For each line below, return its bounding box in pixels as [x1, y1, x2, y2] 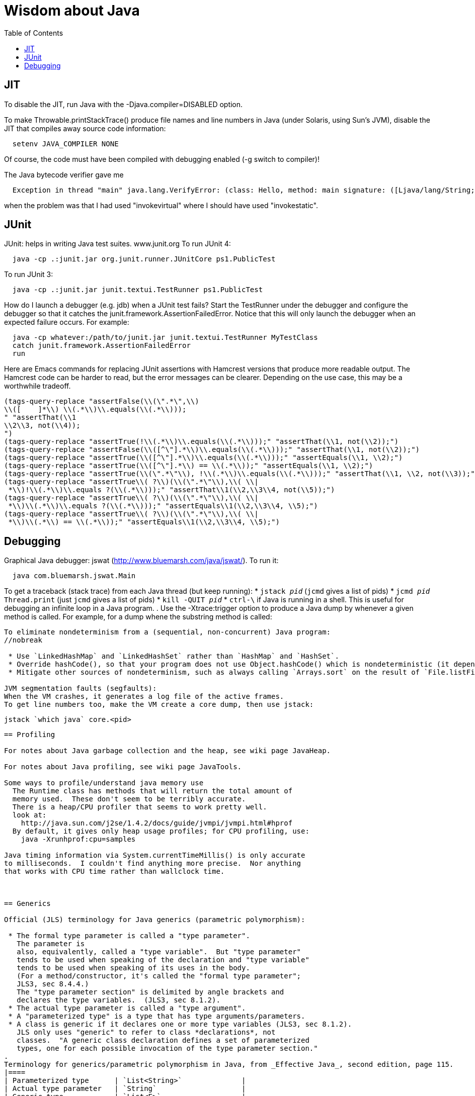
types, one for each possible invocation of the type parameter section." [17, 1044, 318, 1053]
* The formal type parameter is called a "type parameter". [8, 932, 250, 940]
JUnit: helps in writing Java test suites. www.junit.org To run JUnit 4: [4, 239, 231, 248]
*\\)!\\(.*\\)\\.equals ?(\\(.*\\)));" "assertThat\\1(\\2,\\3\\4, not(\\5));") [8, 486, 335, 494]
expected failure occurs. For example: [4, 318, 129, 327]
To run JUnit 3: [4, 270, 53, 279]
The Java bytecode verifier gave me [4, 170, 124, 179]
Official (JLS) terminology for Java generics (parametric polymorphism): [4, 916, 305, 924]
